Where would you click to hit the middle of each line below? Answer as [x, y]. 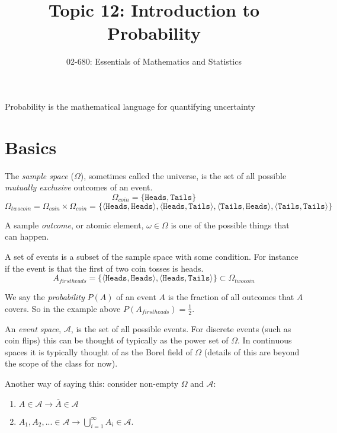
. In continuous [265, 340]
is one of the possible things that [230, 225]
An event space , [33, 328]
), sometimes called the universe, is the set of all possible [183, 175]
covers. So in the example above [63, 308]
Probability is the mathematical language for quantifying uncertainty [130, 106]
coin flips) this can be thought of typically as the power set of [117, 340]
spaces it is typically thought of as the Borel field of [99, 351]
